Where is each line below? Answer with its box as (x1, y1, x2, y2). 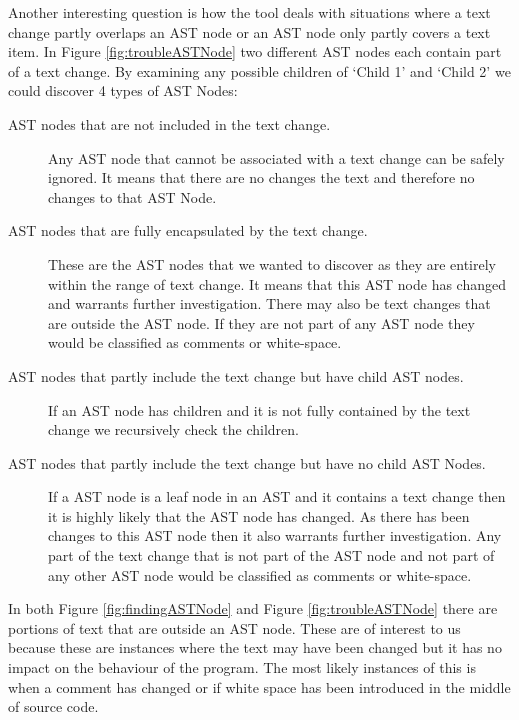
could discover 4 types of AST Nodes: (8, 80, 238, 101)
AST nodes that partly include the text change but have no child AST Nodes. (8, 452, 486, 473)
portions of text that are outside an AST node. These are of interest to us (8, 617, 461, 638)
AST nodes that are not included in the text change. (8, 113, 331, 134)
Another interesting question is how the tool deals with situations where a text (8, 2, 491, 22)
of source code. (8, 696, 99, 717)
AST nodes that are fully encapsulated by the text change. (8, 220, 368, 241)
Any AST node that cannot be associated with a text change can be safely (48, 147, 505, 168)
